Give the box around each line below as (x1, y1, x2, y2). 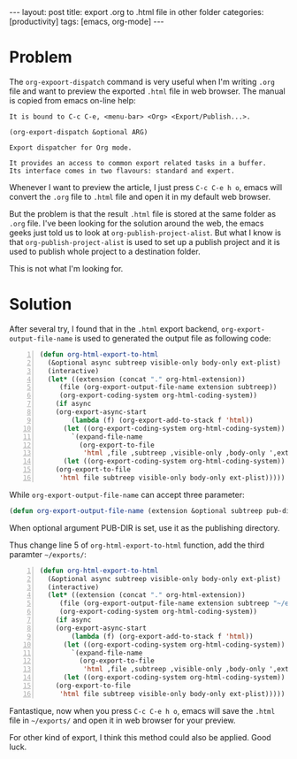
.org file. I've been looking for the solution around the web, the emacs (9, 218, 264, 228)
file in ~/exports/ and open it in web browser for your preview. (9, 715, 236, 725)
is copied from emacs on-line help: (9, 95, 136, 105)
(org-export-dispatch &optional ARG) (9, 127, 148, 136)
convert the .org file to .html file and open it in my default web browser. (9, 191, 271, 202)
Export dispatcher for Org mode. (9, 143, 133, 152)
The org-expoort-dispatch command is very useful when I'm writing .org (9, 76, 276, 87)
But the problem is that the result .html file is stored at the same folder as (9, 208, 277, 218)
